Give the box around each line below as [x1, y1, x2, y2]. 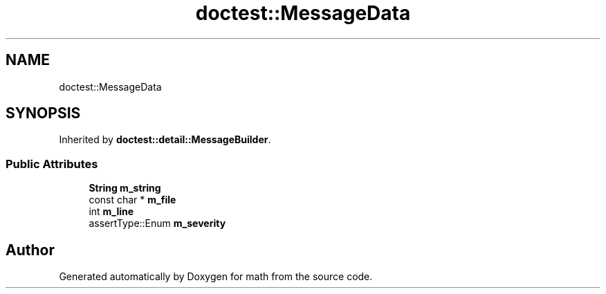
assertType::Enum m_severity [89, 217, 226, 230]
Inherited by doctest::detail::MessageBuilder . [59, 134, 271, 146]
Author [6, 241, 55, 259]
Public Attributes [6, 156, 98, 171]
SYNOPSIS [6, 104, 81, 122]
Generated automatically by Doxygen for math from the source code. [59, 270, 373, 283]
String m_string [89, 182, 161, 194]
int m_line [89, 205, 134, 218]
